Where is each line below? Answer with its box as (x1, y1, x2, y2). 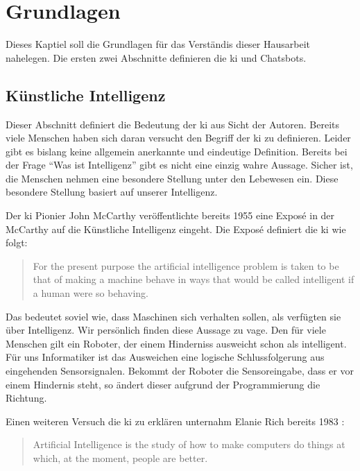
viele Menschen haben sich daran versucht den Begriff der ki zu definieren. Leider (6, 130, 351, 145)
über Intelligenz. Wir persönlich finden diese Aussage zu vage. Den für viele (6, 323, 326, 337)
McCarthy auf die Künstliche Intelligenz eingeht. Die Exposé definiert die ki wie (6, 221, 346, 236)
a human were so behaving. (33, 286, 148, 300)
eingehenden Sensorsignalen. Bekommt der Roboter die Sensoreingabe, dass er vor (6, 363, 354, 378)
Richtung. (6, 391, 47, 405)
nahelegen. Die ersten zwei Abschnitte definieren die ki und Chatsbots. (6, 50, 307, 65)
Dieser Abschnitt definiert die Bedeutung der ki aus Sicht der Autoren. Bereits (6, 117, 340, 131)
